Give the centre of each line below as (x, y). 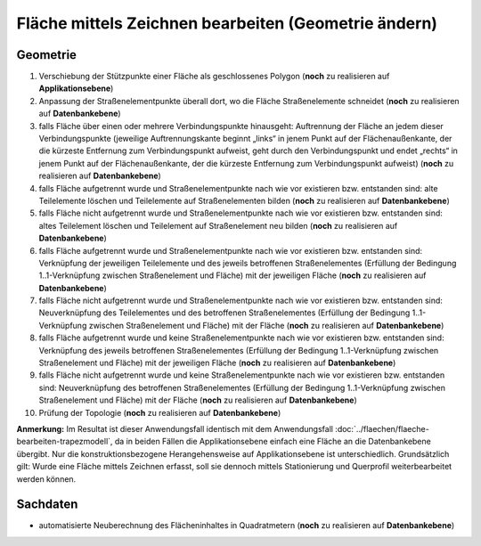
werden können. (46, 479)
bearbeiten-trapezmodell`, (65, 442)
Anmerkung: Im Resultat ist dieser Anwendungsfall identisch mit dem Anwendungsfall (175, 429)
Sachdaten (47, 505)
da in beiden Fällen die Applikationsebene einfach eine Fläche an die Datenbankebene (273, 442)
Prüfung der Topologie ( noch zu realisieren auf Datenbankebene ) (160, 412)
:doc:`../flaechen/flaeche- (382, 429)
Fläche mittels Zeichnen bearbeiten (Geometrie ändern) (227, 23)
